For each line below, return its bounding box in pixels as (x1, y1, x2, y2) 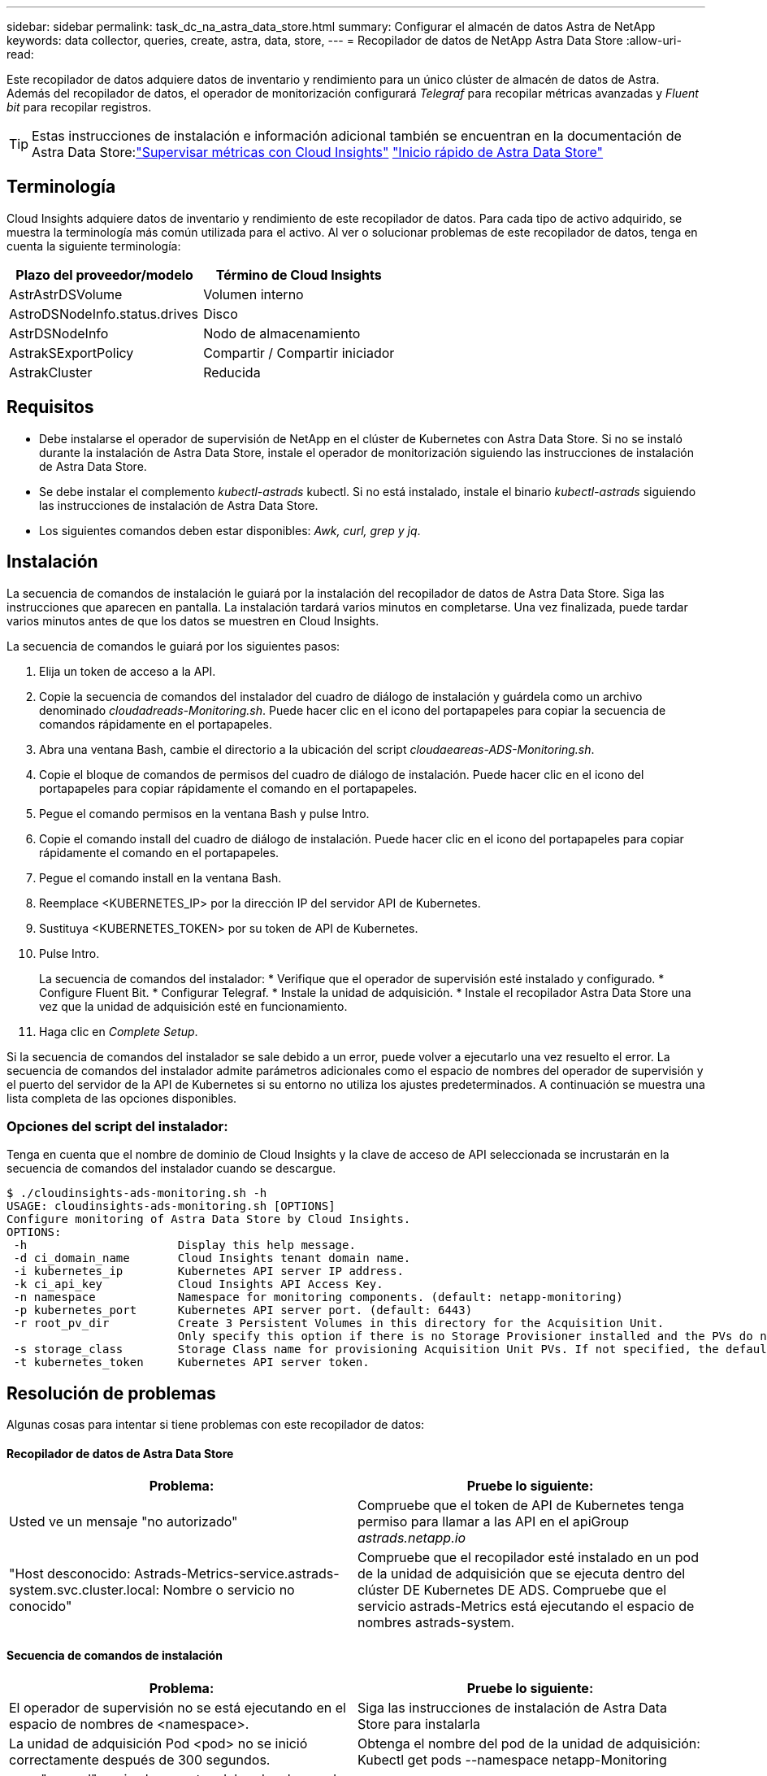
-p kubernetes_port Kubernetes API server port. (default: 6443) (13, 1304, 473, 1317)
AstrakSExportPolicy (9, 344, 134, 361)
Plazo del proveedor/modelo (15, 266, 193, 283)
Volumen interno (203, 285, 304, 303)
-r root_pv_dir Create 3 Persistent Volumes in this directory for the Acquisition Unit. (13, 1317, 665, 1330)
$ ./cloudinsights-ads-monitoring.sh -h (6, 1186, 267, 1200)
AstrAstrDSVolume (9, 285, 123, 303)
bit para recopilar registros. (6, 100, 152, 114)
